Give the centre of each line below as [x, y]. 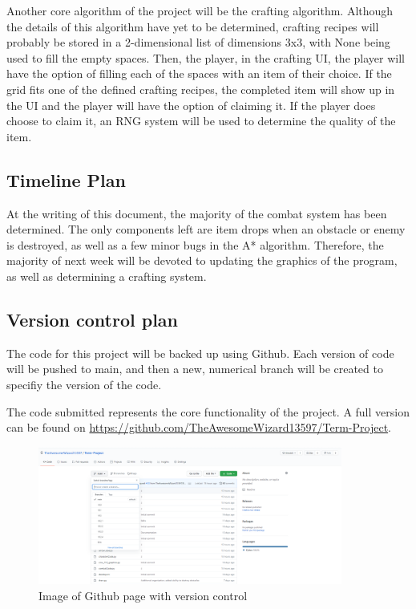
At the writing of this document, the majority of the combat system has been [197, 213]
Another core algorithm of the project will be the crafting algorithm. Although [200, 10]
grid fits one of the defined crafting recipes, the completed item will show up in [201, 89]
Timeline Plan [66, 179]
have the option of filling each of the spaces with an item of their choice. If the [199, 73]
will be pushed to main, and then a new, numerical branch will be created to [195, 369]
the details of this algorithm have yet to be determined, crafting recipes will [193, 26]
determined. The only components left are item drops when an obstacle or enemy [206, 229]
